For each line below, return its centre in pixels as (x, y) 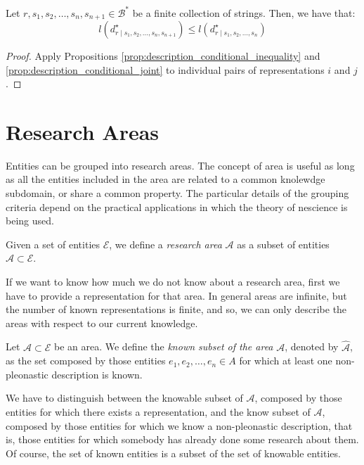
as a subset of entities (283, 244)
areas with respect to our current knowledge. (102, 323)
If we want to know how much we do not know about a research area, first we (173, 282)
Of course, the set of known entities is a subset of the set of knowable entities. (173, 453)
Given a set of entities (53, 244)
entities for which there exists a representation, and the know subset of (158, 411)
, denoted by (312, 346)
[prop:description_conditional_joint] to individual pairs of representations (165, 69)
